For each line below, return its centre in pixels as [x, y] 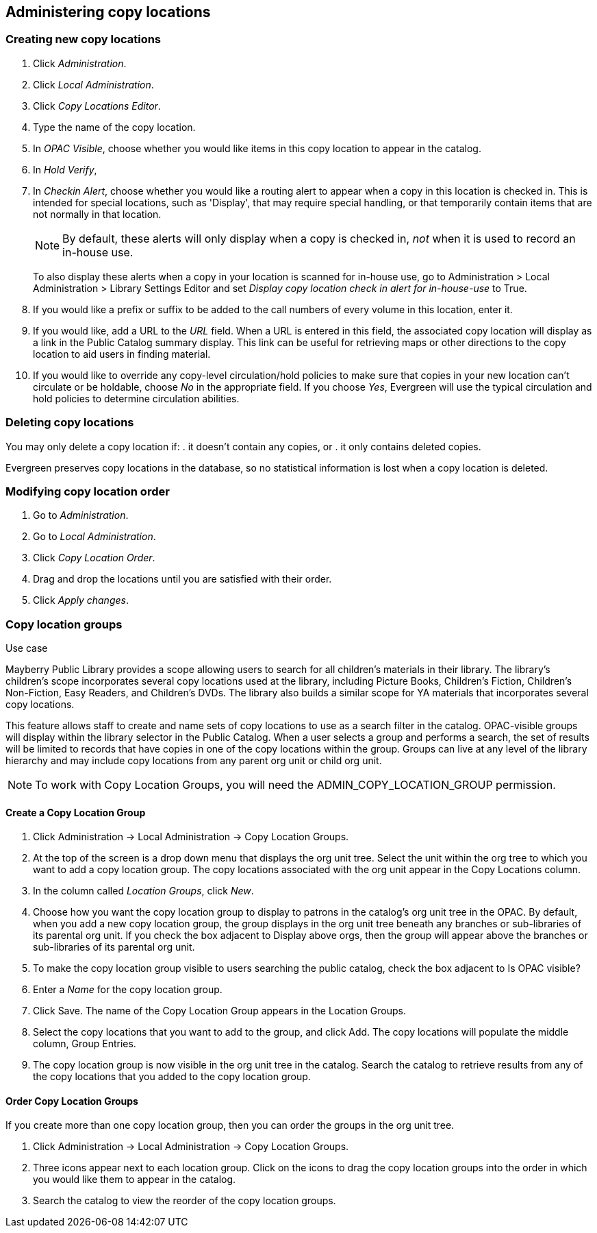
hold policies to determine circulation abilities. [136, 398]
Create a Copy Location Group [76, 812]
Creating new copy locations [84, 39]
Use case [27, 648]
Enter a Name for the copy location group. [128, 990]
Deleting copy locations [70, 423]
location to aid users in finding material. [122, 354]
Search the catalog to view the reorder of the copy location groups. [185, 1201]
